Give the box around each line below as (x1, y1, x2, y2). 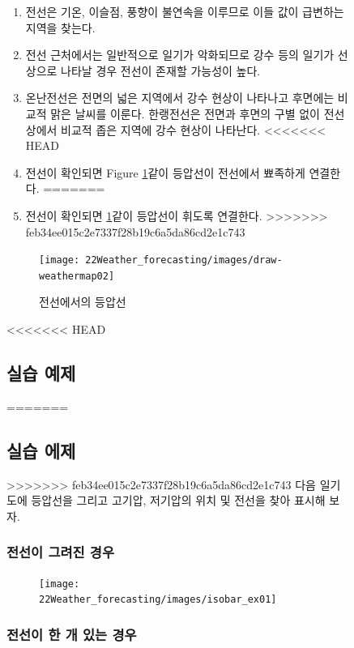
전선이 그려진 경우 (6, 542, 114, 562)
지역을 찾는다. (25, 19, 96, 36)
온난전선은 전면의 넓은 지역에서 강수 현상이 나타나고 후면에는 (25, 89, 335, 106)
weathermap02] (39, 270, 115, 282)
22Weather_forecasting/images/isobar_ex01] (39, 594, 277, 606)
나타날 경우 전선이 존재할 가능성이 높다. (61, 62, 261, 79)
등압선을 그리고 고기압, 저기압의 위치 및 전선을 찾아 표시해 (31, 492, 326, 509)
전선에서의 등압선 (39, 293, 126, 310)
